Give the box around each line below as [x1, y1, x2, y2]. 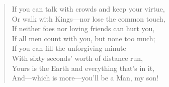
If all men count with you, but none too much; [12, 33, 155, 43]
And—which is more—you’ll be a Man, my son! [12, 72, 158, 83]
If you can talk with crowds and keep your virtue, [12, 4, 165, 14]
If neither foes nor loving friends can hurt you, [12, 23, 155, 34]
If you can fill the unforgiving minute [12, 43, 126, 53]
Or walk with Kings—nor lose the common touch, [12, 13, 165, 24]
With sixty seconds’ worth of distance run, [12, 52, 143, 63]
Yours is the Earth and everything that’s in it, [12, 62, 155, 73]
